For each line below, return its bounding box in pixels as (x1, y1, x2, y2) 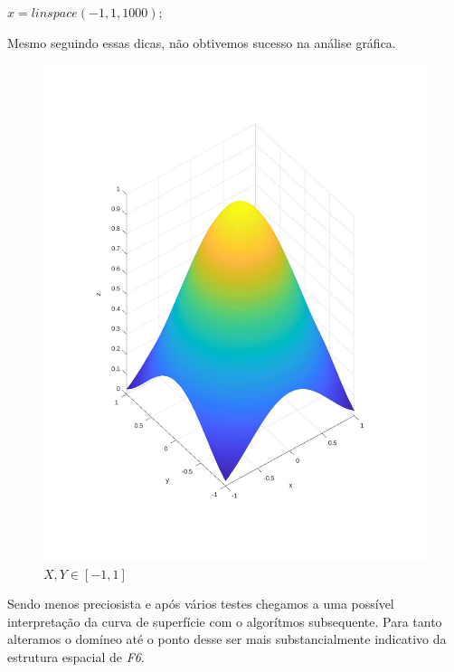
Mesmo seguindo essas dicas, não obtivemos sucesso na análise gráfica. (7, 33, 396, 52)
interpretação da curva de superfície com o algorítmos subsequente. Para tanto (7, 611, 442, 630)
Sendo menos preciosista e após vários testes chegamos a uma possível (7, 594, 394, 613)
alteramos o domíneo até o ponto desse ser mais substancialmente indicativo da (7, 629, 447, 648)
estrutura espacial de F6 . (7, 648, 145, 667)
